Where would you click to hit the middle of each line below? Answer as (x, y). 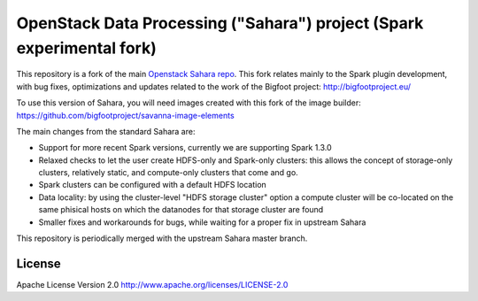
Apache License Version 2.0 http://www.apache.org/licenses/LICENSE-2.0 (152, 284)
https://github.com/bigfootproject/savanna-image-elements (125, 115)
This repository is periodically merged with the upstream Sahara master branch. (162, 238)
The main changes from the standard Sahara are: (106, 131)
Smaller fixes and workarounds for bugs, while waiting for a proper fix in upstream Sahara (202, 222)
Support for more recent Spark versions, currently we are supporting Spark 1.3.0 (185, 148)
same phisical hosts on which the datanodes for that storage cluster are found (181, 210)
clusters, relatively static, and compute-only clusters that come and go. (168, 173)
